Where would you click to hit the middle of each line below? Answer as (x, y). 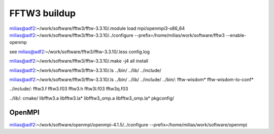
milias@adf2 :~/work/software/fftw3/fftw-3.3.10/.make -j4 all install (79, 61)
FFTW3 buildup (43, 13)
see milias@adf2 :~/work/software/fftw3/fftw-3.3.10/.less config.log (79, 52)
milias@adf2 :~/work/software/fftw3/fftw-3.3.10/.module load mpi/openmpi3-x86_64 (97, 28)
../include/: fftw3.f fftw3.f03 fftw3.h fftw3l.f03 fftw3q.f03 (69, 89)
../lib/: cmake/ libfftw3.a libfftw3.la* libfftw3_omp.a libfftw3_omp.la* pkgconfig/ (92, 98)
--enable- (236, 35)
